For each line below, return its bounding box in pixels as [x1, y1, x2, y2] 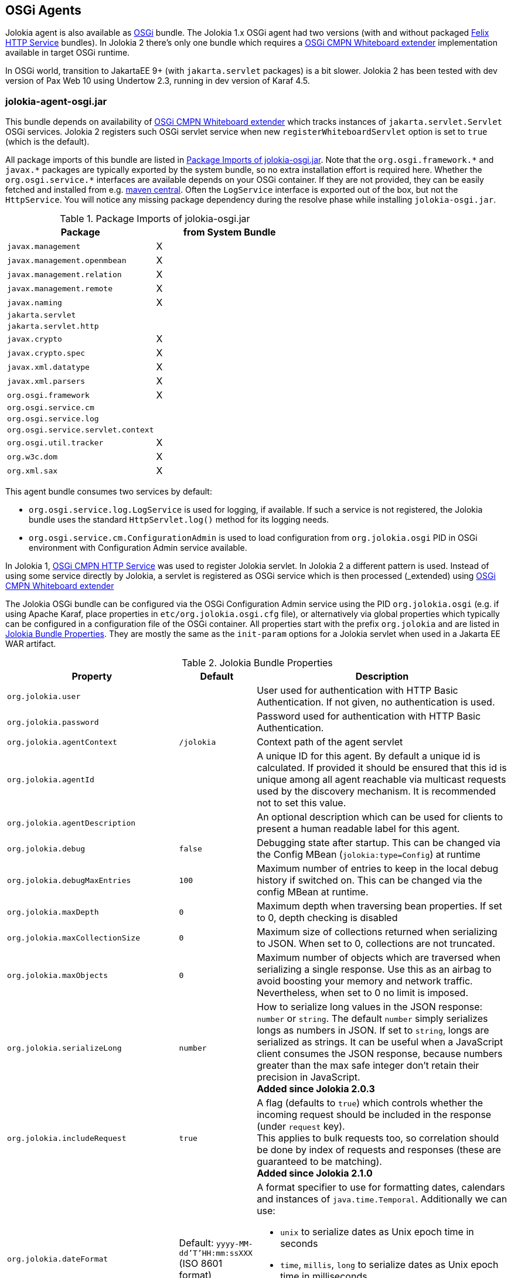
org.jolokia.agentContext [7, 737, 117, 747]
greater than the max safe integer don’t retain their [257, 1059, 479, 1072]
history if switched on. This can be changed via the [257, 874, 482, 887]
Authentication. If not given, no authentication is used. [257, 696, 495, 708]
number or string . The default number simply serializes [257, 1013, 488, 1025]
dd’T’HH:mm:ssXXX [179, 1248, 253, 1257]
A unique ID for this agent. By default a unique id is [257, 750, 481, 762]
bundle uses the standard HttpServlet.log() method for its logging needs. [29, 514, 329, 525]
